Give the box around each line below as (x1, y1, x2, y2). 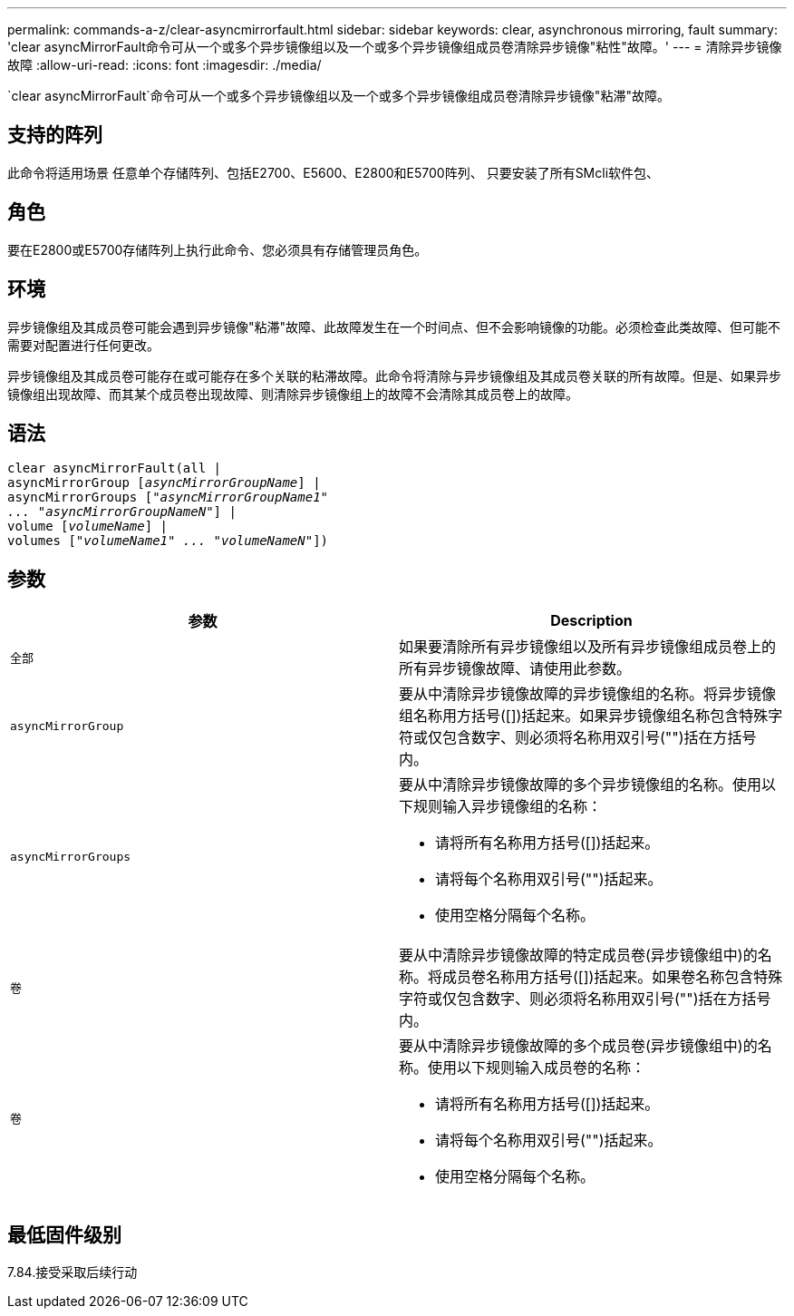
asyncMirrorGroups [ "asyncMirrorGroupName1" (7, 490, 329, 505)
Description (550, 611, 633, 630)
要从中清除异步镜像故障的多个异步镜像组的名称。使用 (399, 775, 762, 794)
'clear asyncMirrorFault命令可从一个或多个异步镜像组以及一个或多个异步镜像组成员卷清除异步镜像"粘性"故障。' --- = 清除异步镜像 (7, 39, 782, 54)
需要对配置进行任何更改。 (7, 336, 160, 353)
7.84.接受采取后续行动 (7, 1264, 138, 1281)
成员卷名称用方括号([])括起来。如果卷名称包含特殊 (442, 968, 783, 987)
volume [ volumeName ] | (7, 519, 169, 534)
